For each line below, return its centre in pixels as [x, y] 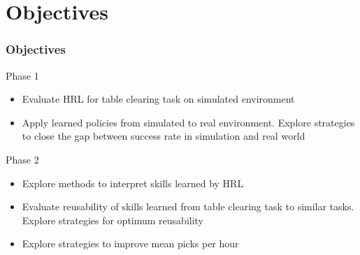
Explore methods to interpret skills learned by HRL [133, 183]
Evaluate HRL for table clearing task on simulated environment [158, 99]
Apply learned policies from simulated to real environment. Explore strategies [188, 122]
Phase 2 [22, 159]
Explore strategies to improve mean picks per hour [130, 243]
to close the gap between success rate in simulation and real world [164, 136]
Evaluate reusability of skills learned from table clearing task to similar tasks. [188, 206]
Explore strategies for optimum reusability [113, 220]
